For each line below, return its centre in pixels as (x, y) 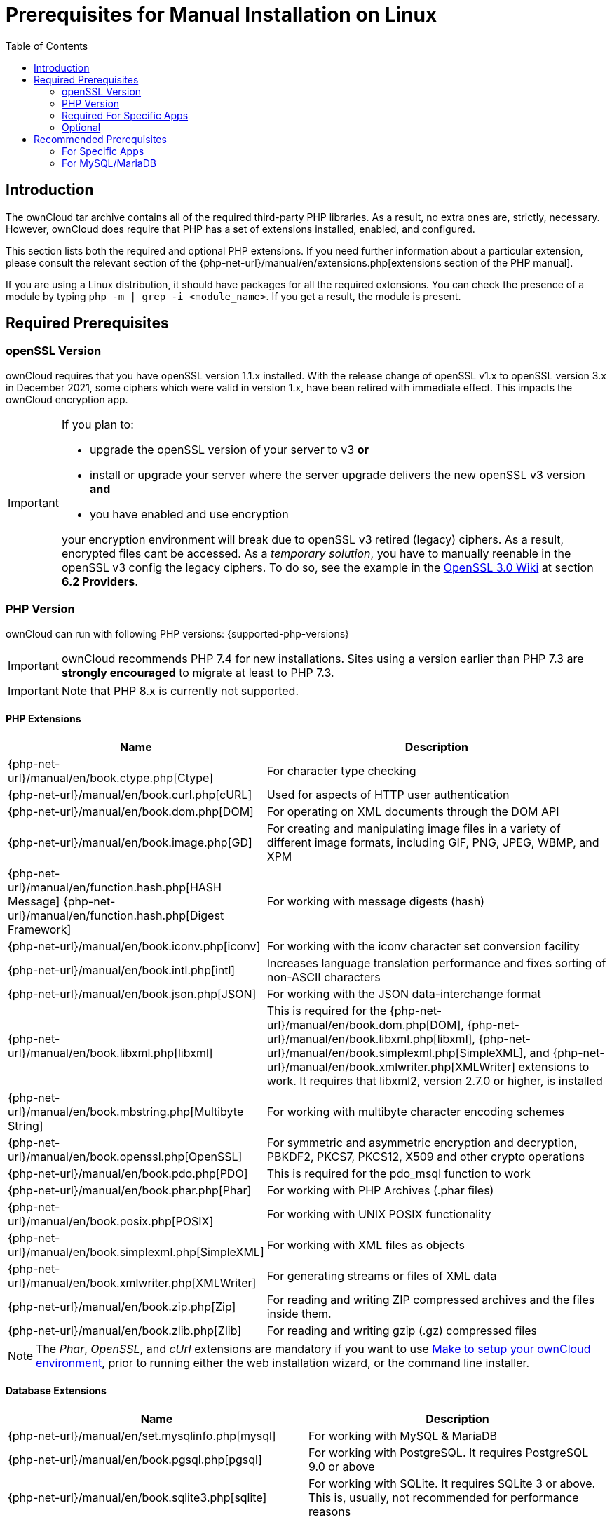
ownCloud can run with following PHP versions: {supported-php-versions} (178, 633)
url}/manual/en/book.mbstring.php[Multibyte (126, 1111)
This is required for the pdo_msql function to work (399, 1173)
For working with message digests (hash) (376, 901)
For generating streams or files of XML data (382, 1275)
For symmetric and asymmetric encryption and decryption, (422, 1142)
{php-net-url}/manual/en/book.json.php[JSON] (132, 994)
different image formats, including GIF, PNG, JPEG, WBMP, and (433, 842)
